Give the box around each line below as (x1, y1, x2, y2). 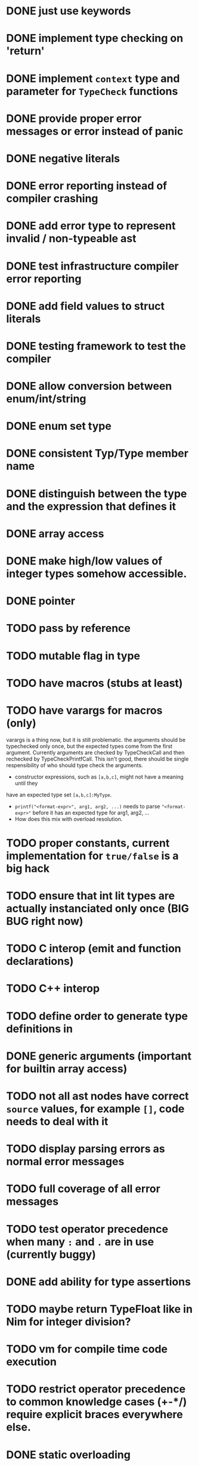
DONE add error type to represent (6, 219, 176, 233)
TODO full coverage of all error (6, 1182, 161, 1196)
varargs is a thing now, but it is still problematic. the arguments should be (6, 736, 186, 743)
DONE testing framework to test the (6, 339, 186, 353)
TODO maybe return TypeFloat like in (6, 1302, 193, 1316)
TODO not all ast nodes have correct (6, 1089, 189, 1102)
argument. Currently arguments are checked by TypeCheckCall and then (6, 749, 185, 756)
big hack (6, 862, 49, 875)
